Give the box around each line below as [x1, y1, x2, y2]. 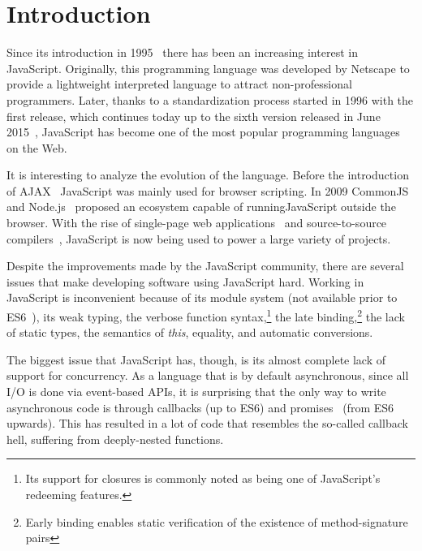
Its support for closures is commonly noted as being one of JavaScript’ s [25, 470, 381, 487]
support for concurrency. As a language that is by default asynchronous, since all [6, 367, 409, 384]
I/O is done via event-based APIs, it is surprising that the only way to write [6, 383, 386, 400]
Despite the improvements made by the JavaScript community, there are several [6, 257, 404, 274]
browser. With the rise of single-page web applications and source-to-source [6, 214, 387, 231]
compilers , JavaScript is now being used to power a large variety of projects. [6, 230, 391, 247]
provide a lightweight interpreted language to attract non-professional [6, 75, 352, 93]
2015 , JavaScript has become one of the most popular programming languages [6, 123, 400, 140]
